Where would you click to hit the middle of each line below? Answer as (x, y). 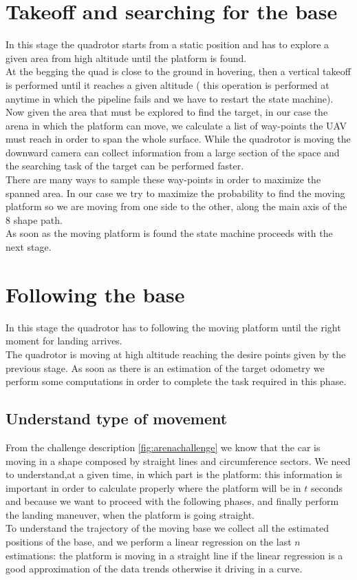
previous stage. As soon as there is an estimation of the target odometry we (165, 367)
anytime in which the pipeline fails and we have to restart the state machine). (170, 98)
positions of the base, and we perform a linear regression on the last (149, 542)
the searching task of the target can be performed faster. (125, 166)
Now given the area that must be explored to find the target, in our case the (167, 112)
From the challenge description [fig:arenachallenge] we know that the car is (163, 447)
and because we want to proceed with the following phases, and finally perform (172, 501)
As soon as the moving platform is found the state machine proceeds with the (169, 233)
